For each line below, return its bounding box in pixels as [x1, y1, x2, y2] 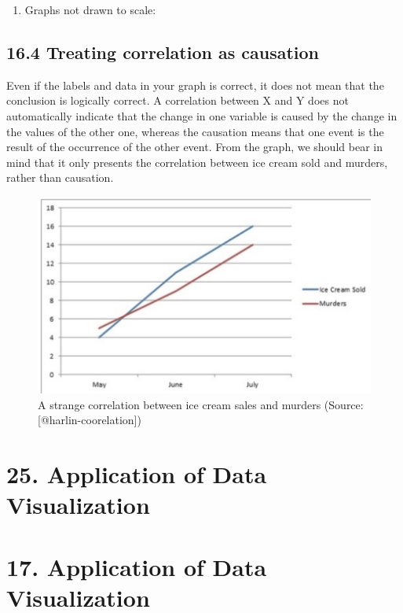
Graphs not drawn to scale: [24, 2, 156, 17]
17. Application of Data [6, 550, 267, 582]
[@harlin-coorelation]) [38, 412, 141, 428]
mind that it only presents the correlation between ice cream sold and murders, [6, 153, 388, 170]
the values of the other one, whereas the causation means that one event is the [6, 123, 384, 139]
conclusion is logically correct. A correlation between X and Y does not [6, 92, 349, 109]
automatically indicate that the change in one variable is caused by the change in [6, 107, 398, 124]
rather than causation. [6, 169, 114, 186]
